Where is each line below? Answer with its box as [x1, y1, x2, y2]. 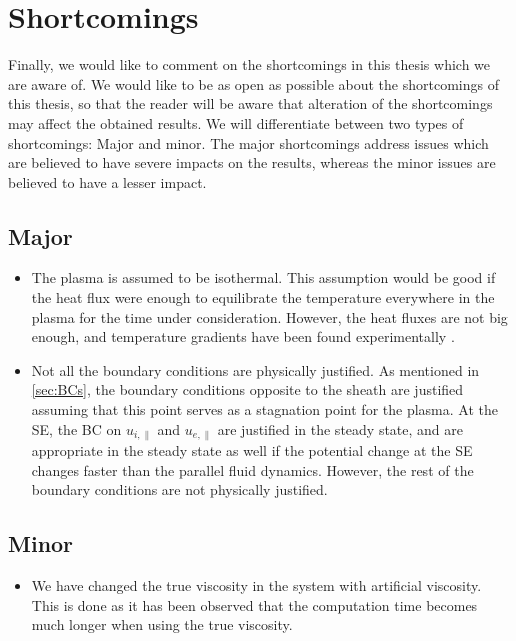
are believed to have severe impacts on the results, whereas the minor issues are [8, 152, 496, 173]
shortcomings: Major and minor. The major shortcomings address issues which [8, 132, 489, 153]
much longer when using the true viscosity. [31, 614, 293, 635]
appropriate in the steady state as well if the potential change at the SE [31, 440, 473, 461]
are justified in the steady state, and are [217, 418, 464, 439]
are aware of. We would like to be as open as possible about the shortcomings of [8, 73, 499, 94]
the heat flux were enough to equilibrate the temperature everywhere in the [31, 287, 495, 308]
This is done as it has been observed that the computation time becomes [31, 594, 478, 615]
